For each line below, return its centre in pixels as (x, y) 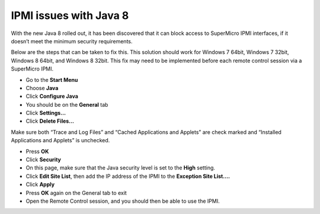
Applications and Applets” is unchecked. (60, 140)
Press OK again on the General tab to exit (76, 193)
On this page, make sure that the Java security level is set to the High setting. (121, 168)
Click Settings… (46, 113)
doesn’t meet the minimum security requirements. (72, 41)
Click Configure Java (52, 96)
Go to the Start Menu (52, 79)
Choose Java (42, 88)
